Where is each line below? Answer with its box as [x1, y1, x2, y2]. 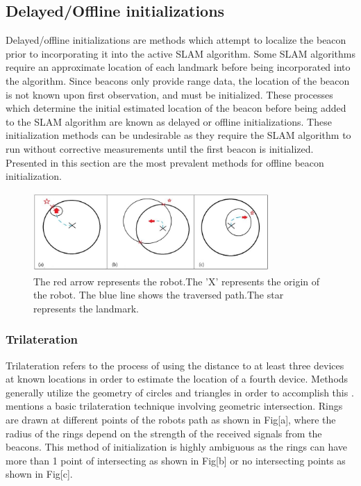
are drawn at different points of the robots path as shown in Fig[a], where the [6, 412, 336, 427]
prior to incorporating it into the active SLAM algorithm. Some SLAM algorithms [6, 46, 355, 60]
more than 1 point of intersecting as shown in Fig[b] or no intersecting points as [6, 453, 346, 467]
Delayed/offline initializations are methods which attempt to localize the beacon [6, 33, 346, 47]
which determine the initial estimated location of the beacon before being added [6, 101, 346, 115]
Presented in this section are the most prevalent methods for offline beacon [6, 155, 324, 169]
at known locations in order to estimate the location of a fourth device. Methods [6, 371, 349, 386]
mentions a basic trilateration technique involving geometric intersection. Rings [6, 399, 343, 413]
